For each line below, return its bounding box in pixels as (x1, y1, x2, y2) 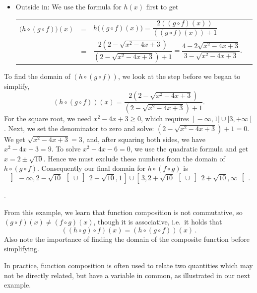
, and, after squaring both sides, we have (82, 134, 205, 144)
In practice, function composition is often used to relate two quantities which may (4, 260, 253, 271)
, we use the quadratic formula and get (130, 144, 249, 154)
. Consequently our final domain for (37, 163, 145, 173)
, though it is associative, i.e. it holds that (93, 217, 222, 227)
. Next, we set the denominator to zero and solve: (4, 123, 154, 133)
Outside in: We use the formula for (15, 1, 122, 11)
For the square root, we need (4, 113, 91, 124)
